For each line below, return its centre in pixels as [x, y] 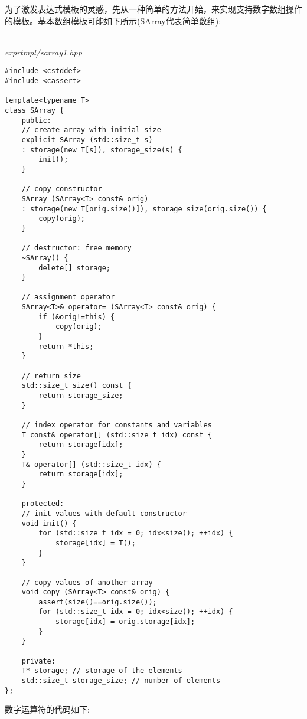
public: [36, 120]
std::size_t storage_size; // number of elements [121, 681]
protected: [43, 504]
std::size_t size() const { [76, 386]
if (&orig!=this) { [77, 317]
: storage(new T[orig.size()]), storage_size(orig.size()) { [144, 209]
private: [38, 661]
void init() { [49, 523]
